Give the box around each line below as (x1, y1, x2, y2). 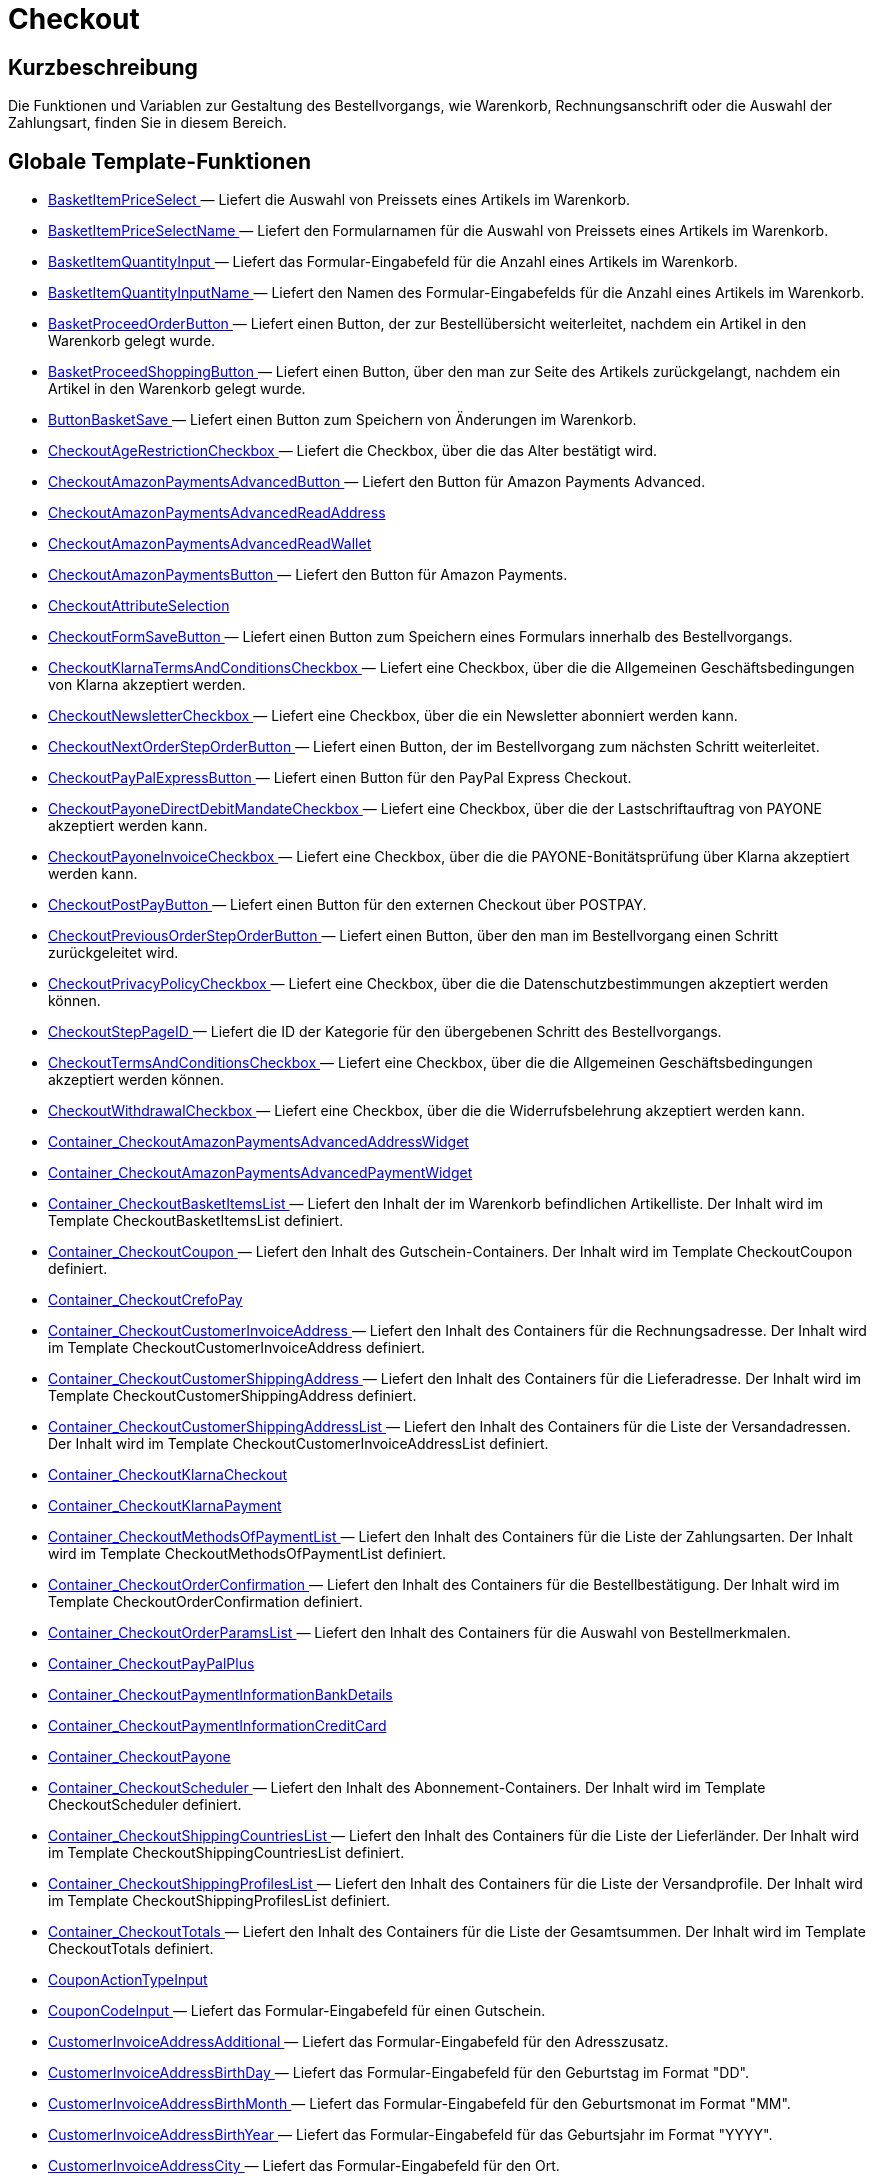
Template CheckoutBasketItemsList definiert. (48, 1212, 344, 1230)
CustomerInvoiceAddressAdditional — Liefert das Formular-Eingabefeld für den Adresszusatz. (48, 2033, 669, 2051)
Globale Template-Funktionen (8, 148, 311, 174)
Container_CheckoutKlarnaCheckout (48, 1466, 288, 1484)
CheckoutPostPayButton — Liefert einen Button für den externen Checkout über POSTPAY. (48, 896, 647, 914)
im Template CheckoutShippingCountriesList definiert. (48, 1844, 405, 1862)
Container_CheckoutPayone (48, 1748, 231, 1766)
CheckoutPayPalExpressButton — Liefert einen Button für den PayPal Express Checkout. (48, 769, 632, 787)
